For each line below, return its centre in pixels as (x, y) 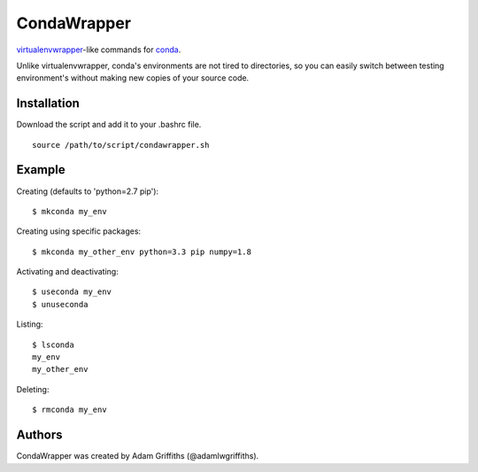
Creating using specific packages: (79, 231)
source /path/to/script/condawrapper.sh (121, 145)
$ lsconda (53, 344)
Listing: (30, 324)
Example (41, 170)
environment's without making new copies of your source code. (133, 78)
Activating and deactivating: (67, 272)
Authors (39, 435)
